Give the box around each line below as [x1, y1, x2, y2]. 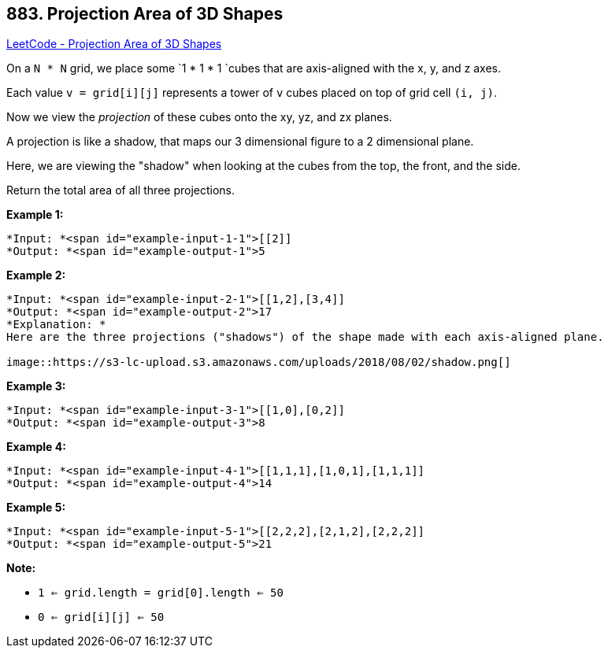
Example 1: [6, 208, 64, 222]
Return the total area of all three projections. [6, 183, 235, 198]
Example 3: [6, 379, 66, 394]
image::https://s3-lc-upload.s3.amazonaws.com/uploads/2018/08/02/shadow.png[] [6, 356, 511, 369]
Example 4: [6, 440, 66, 454]
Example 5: [6, 501, 66, 515]
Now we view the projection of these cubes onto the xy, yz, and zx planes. [6, 110, 392, 124]
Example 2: [6, 268, 66, 283]
